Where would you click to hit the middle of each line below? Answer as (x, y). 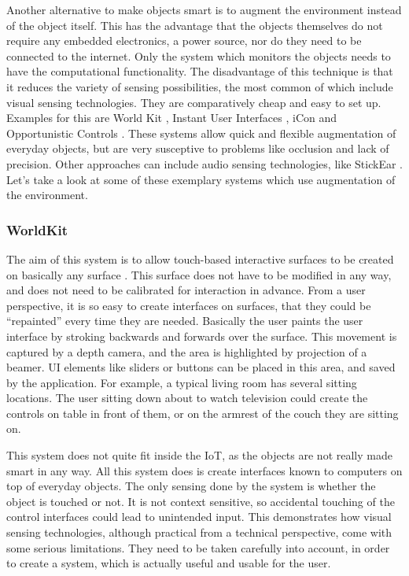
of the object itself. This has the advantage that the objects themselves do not (195, 25)
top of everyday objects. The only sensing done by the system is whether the (191, 486)
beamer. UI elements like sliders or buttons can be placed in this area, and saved (201, 367)
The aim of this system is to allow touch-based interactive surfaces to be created (200, 258)
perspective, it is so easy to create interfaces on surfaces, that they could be (189, 305)
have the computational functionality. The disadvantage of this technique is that (200, 71)
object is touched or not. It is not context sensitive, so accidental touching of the (201, 501)
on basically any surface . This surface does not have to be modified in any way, (199, 274)
